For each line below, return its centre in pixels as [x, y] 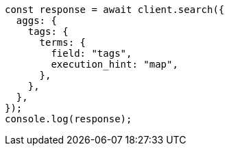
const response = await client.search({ [115, 10]
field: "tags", [92, 53]
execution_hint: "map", [114, 64]
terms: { [63, 42]
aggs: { [36, 20]
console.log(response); [69, 119]
